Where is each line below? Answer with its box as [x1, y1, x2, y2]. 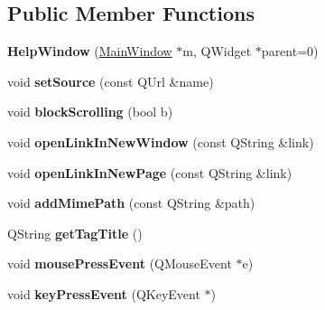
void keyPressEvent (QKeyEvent [7, 284, 200, 303]
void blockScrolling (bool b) [7, 102, 173, 121]
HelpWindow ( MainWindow [7, 42, 172, 61]
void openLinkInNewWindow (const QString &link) [7, 132, 314, 151]
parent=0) [261, 42, 319, 61]
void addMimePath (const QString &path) [7, 193, 255, 212]
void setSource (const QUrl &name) [7, 71, 214, 90]
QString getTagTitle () [7, 223, 143, 242]
